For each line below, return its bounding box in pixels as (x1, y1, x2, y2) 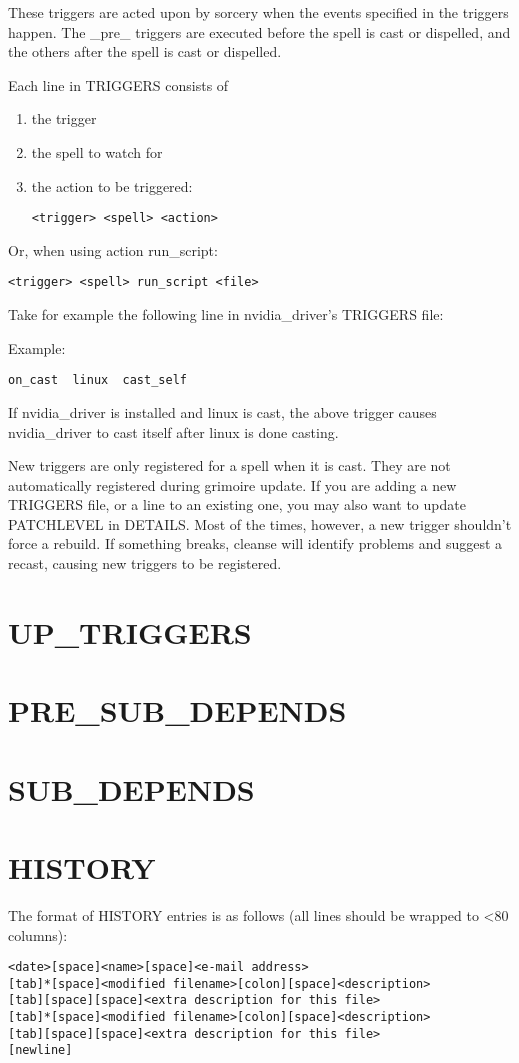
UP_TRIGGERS (8, 611, 252, 652)
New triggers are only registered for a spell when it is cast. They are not (8, 455, 451, 476)
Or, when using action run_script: (8, 239, 218, 260)
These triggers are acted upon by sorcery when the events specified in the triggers (8, 2, 509, 22)
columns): (8, 924, 68, 945)
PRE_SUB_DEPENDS (8, 690, 347, 731)
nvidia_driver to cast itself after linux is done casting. (8, 421, 339, 442)
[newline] (8, 1043, 73, 1058)
